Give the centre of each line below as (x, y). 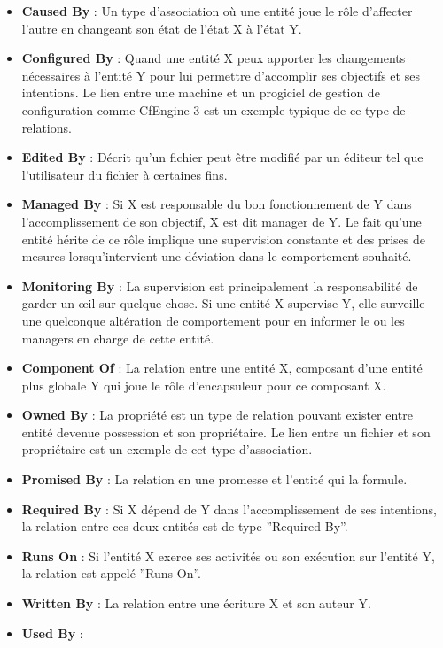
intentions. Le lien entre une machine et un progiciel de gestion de (201, 93)
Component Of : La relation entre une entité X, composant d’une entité (222, 368)
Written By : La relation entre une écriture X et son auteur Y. (196, 603)
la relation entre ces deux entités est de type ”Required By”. (185, 526)
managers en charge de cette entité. (118, 338)
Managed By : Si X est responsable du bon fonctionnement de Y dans (217, 204)
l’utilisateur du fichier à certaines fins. (124, 174)
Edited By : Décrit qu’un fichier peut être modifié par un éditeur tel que (222, 157)
